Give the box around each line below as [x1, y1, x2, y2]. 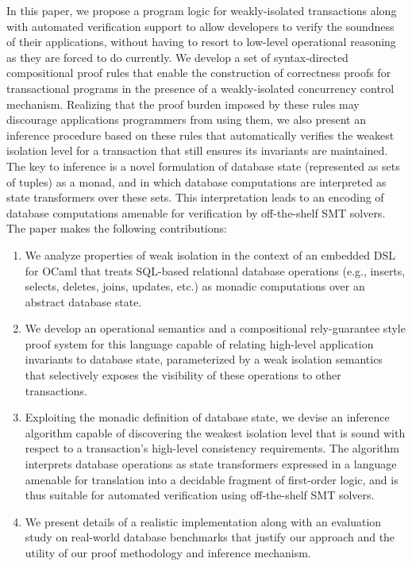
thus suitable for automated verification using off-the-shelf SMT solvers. [25, 487, 375, 503]
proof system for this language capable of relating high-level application [25, 335, 374, 352]
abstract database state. [25, 293, 142, 310]
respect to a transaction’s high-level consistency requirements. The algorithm [25, 440, 399, 456]
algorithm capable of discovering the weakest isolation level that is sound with [25, 424, 406, 441]
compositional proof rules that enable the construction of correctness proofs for [6, 64, 391, 81]
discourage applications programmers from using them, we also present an [6, 111, 366, 128]
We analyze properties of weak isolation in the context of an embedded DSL [25, 246, 395, 263]
